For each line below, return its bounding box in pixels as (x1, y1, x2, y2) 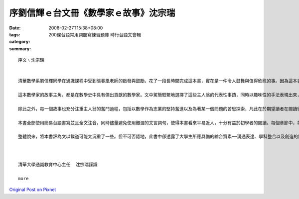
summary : (9, 45, 31, 52)
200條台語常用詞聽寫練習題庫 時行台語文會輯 (48, 31, 142, 37)
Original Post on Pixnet (9, 187, 56, 193)
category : (9, 39, 30, 45)
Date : (9, 25, 21, 31)
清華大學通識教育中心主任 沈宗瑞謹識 (18, 162, 98, 167)
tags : (9, 31, 20, 37)
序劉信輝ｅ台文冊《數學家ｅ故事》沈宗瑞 (9, 7, 175, 18)
